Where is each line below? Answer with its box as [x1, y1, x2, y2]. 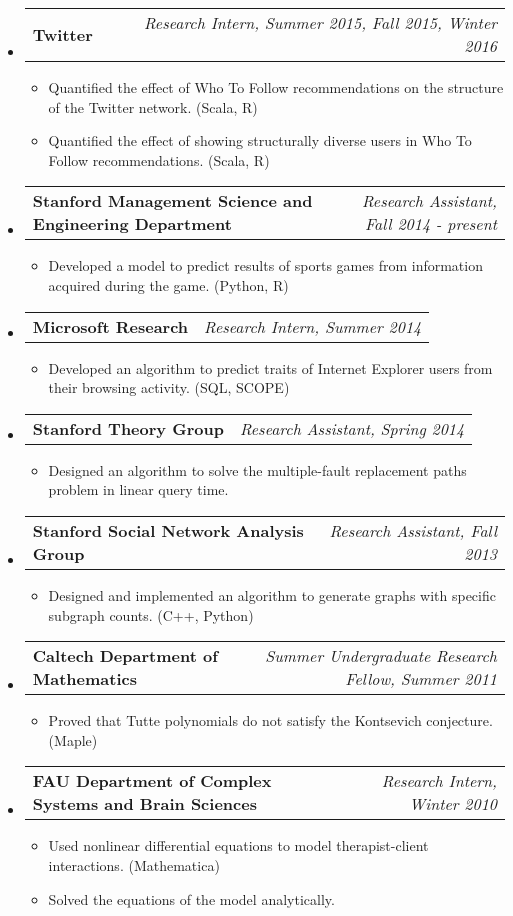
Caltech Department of [32, 644, 218, 668]
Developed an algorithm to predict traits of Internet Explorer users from [48, 357, 493, 378]
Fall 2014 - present [364, 212, 497, 236]
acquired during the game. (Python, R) [48, 274, 289, 295]
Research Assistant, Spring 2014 [239, 416, 465, 440]
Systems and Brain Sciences [32, 792, 257, 816]
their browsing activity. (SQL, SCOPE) [48, 377, 290, 398]
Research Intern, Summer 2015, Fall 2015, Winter [143, 11, 497, 34]
